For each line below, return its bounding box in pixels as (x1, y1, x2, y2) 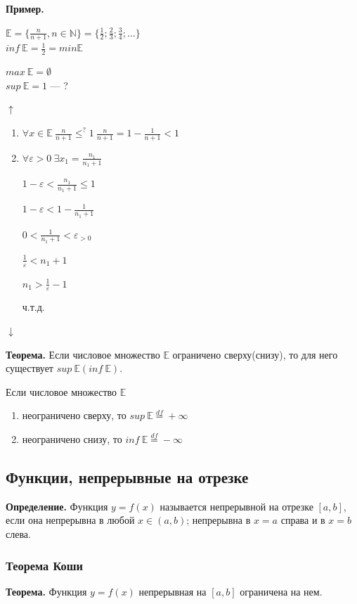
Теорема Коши (6, 556, 84, 574)
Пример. (6, 1, 44, 15)
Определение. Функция (6, 499, 108, 513)
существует (6, 361, 53, 375)
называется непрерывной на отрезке (160, 499, 313, 513)
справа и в (280, 513, 325, 527)
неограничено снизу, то (22, 432, 122, 446)
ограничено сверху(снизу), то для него (172, 347, 338, 361)
